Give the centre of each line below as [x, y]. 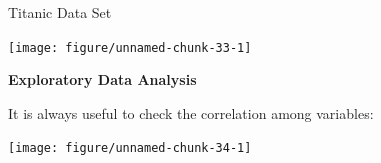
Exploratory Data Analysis [102, 79]
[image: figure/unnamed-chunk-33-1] [130, 47]
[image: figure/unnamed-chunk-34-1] [130, 148]
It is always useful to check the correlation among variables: [191, 112]
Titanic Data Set [60, 12]
